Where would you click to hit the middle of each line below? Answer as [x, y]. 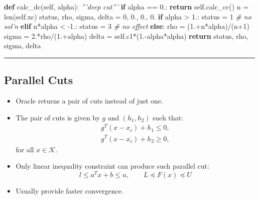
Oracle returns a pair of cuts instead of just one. [89, 101]
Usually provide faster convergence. [69, 190]
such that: [168, 117]
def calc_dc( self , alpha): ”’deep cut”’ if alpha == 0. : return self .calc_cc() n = [126, 6]
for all [25, 149]
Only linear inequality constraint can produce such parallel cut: [112, 166]
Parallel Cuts [39, 80]
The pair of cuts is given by [58, 117]
